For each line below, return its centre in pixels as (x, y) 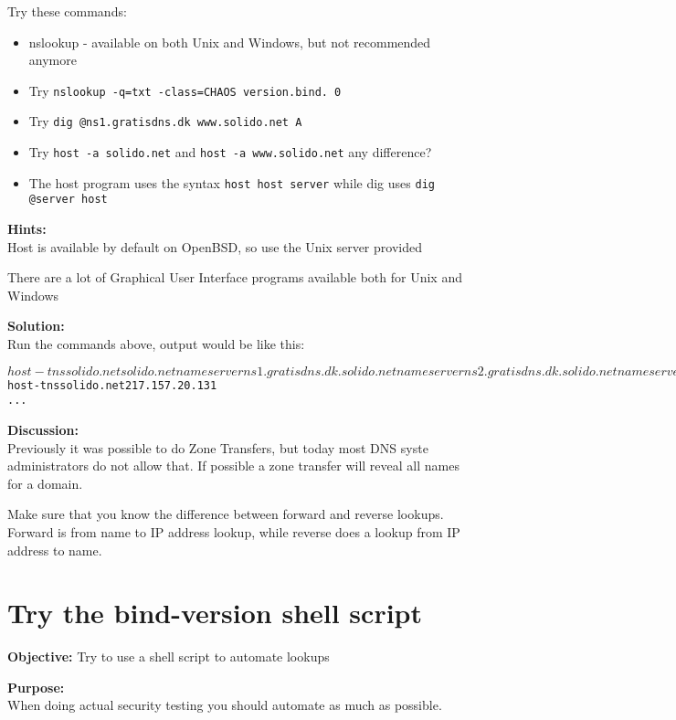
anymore (53, 60)
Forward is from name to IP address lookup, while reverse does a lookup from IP (234, 531)
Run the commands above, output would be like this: (156, 344)
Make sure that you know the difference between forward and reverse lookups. (226, 514)
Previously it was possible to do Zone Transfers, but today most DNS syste (218, 447)
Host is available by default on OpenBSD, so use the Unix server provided (215, 246)
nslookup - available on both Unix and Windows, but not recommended (230, 42)
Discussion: (43, 429)
